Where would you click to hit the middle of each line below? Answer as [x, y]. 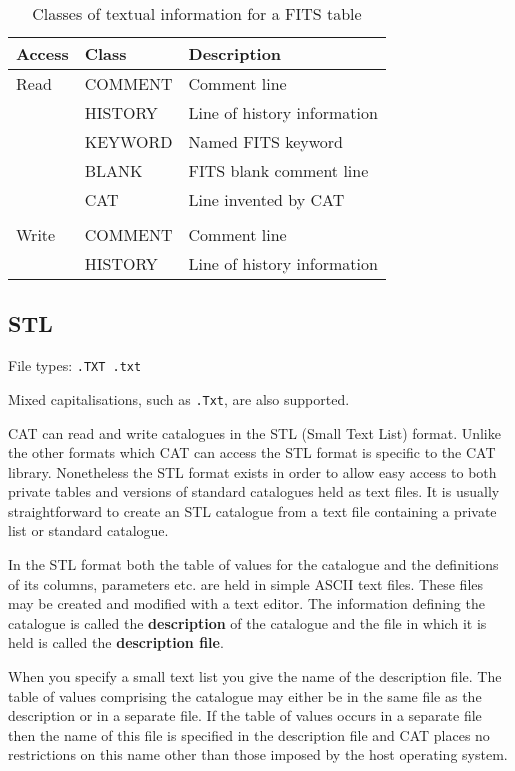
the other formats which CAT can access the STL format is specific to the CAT [252, 452]
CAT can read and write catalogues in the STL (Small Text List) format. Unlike [254, 432]
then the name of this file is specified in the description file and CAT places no [249, 734]
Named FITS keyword [265, 141]
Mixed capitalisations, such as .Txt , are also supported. [179, 398]
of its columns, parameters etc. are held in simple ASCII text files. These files [246, 583]
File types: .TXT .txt [75, 365]
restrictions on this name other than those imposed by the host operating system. [258, 754]
